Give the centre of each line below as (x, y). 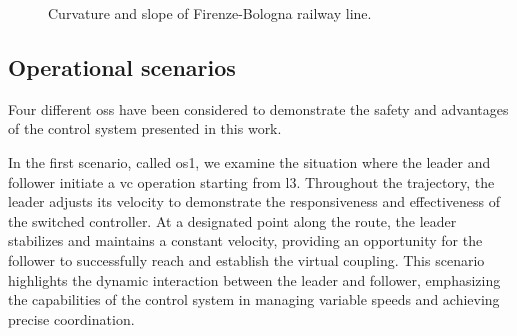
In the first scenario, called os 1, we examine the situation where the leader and (249, 161)
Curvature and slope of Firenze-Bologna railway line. (210, 13)
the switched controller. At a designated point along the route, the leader (232, 220)
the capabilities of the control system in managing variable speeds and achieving (254, 299)
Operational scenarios (122, 66)
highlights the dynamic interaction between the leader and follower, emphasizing (254, 279)
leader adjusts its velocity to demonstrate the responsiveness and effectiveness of (254, 201)
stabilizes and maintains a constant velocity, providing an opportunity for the (245, 240)
